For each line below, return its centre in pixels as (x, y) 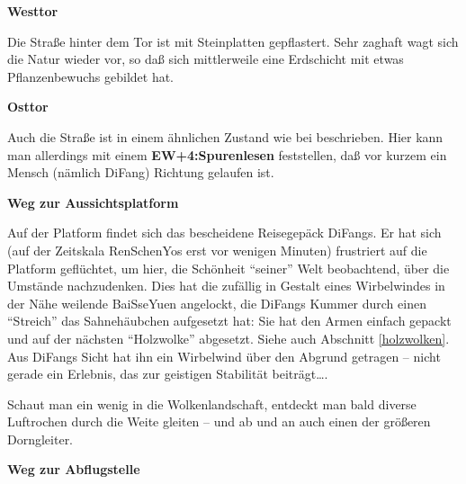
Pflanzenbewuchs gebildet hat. (91, 76)
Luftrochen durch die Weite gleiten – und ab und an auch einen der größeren (219, 421)
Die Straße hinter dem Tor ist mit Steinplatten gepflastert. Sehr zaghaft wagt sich (233, 41)
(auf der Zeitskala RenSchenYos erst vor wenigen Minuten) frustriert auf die (217, 250)
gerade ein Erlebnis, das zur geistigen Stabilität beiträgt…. (168, 374)
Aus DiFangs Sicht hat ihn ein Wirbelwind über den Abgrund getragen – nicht (224, 356)
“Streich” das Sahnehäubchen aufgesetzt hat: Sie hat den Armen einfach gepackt (229, 321)
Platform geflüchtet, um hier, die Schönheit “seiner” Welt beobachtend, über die (229, 268)
